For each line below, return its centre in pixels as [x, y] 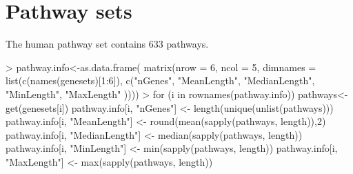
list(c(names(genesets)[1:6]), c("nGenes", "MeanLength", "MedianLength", [160, 80]
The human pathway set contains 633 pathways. [107, 44]
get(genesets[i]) [37, 107]
